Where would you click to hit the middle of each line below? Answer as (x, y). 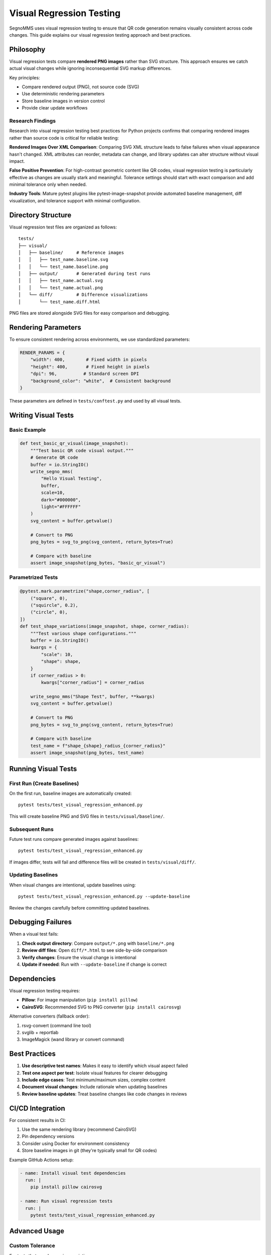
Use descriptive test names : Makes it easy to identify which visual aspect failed (105, 1066)
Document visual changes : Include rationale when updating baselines (95, 1087)
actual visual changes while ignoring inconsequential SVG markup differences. (90, 68)
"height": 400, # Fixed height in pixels (90, 367)
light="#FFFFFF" (61, 507)
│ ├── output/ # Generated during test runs (84, 274)
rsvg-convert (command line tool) (56, 1025)
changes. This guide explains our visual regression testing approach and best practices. (100, 35)
